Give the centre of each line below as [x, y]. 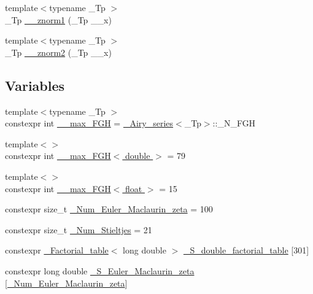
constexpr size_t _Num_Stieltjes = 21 [79, 229]
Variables [35, 85]
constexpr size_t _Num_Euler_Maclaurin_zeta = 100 [109, 209]
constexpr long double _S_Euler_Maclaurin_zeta [100, 270]
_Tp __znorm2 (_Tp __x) [58, 52]
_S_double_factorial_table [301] [246, 250]
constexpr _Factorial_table [57, 250]
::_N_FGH [234, 123]
